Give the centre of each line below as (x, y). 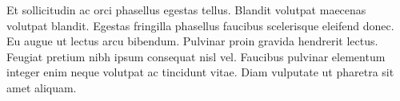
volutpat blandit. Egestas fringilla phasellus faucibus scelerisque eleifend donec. (200, 25)
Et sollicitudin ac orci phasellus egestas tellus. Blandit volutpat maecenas (186, 10)
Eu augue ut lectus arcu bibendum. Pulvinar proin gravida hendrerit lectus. (192, 41)
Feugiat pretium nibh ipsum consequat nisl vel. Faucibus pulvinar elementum (196, 56)
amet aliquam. (42, 87)
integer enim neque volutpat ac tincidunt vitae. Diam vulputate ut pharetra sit (200, 72)
